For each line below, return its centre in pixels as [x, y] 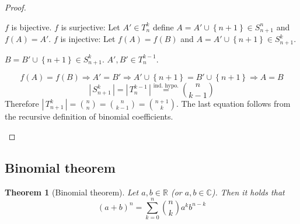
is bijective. [32, 27]
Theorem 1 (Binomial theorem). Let [72, 192]
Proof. [15, 7]
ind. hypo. [166, 85]
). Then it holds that [248, 192]
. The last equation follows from [233, 104]
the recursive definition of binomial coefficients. [89, 116]
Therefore [22, 104]
